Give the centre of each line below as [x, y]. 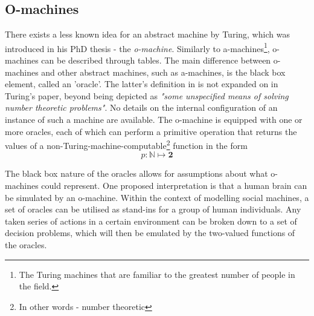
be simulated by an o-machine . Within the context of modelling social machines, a [157, 197]
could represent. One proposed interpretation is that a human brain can [174, 186]
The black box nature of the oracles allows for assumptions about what [136, 173]
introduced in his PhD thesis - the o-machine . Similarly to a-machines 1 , [137, 47]
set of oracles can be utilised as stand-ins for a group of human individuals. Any [153, 209]
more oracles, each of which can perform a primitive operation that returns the [151, 131]
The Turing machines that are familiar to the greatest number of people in [157, 274]
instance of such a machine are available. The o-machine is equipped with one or [154, 120]
